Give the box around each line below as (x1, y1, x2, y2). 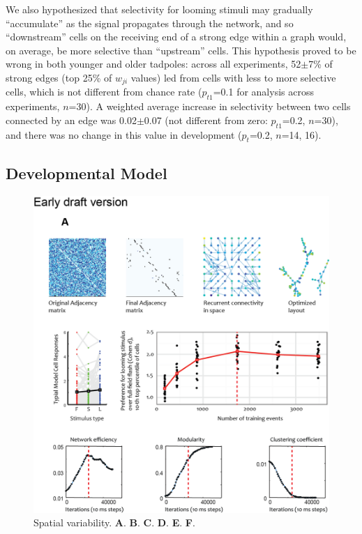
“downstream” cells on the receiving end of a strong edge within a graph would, (6, 29, 347, 44)
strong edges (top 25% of (6, 70, 112, 84)
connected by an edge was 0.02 (6, 112, 137, 127)
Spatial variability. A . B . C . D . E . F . (33, 515, 195, 530)
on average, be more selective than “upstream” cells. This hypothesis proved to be (6, 43, 356, 57)
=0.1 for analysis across (213, 84, 314, 99)
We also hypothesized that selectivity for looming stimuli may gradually (6, 2, 313, 16)
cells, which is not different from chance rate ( (6, 84, 202, 99)
